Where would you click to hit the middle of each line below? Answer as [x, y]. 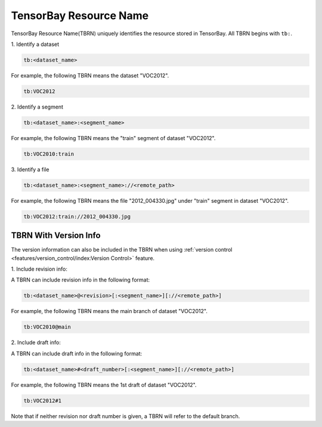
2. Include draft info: [36, 342]
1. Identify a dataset [35, 44]
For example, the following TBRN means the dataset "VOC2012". [90, 75]
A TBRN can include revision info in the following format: [80, 280]
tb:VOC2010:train [49, 154]
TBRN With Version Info [56, 236]
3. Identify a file [30, 169]
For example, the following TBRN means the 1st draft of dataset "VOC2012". [104, 385]
